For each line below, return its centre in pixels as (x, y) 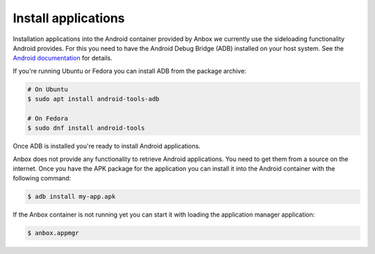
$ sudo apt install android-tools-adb (93, 99)
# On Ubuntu (48, 89)
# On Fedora (48, 118)
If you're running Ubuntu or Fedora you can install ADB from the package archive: (130, 71)
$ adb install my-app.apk (72, 197)
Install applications (69, 18)
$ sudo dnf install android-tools (86, 128)
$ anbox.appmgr (53, 233)
